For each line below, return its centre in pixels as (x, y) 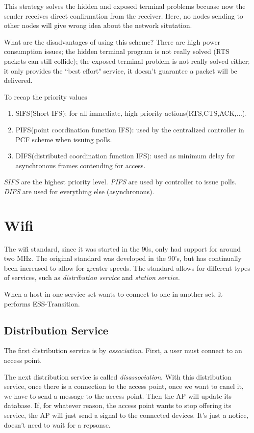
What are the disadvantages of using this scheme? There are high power (112, 41)
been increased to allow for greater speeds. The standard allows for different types (127, 267)
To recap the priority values (46, 96)
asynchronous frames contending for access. (80, 165)
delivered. (18, 80)
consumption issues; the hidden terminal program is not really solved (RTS (117, 51)
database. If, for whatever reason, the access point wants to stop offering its (118, 405)
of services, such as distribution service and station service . (92, 277)
